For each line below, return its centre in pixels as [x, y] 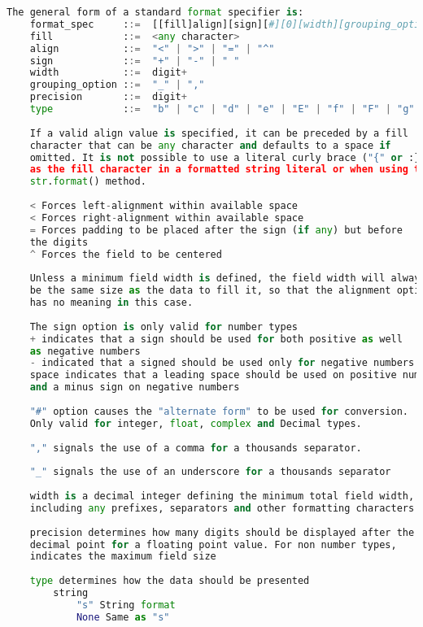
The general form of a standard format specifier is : [155, 12]
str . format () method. [88, 182]
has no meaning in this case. [111, 303]
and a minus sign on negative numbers [135, 388]
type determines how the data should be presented [170, 581]
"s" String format [126, 605]
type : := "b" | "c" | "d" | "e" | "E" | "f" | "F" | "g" [222, 109]
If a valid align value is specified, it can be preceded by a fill [219, 133]
